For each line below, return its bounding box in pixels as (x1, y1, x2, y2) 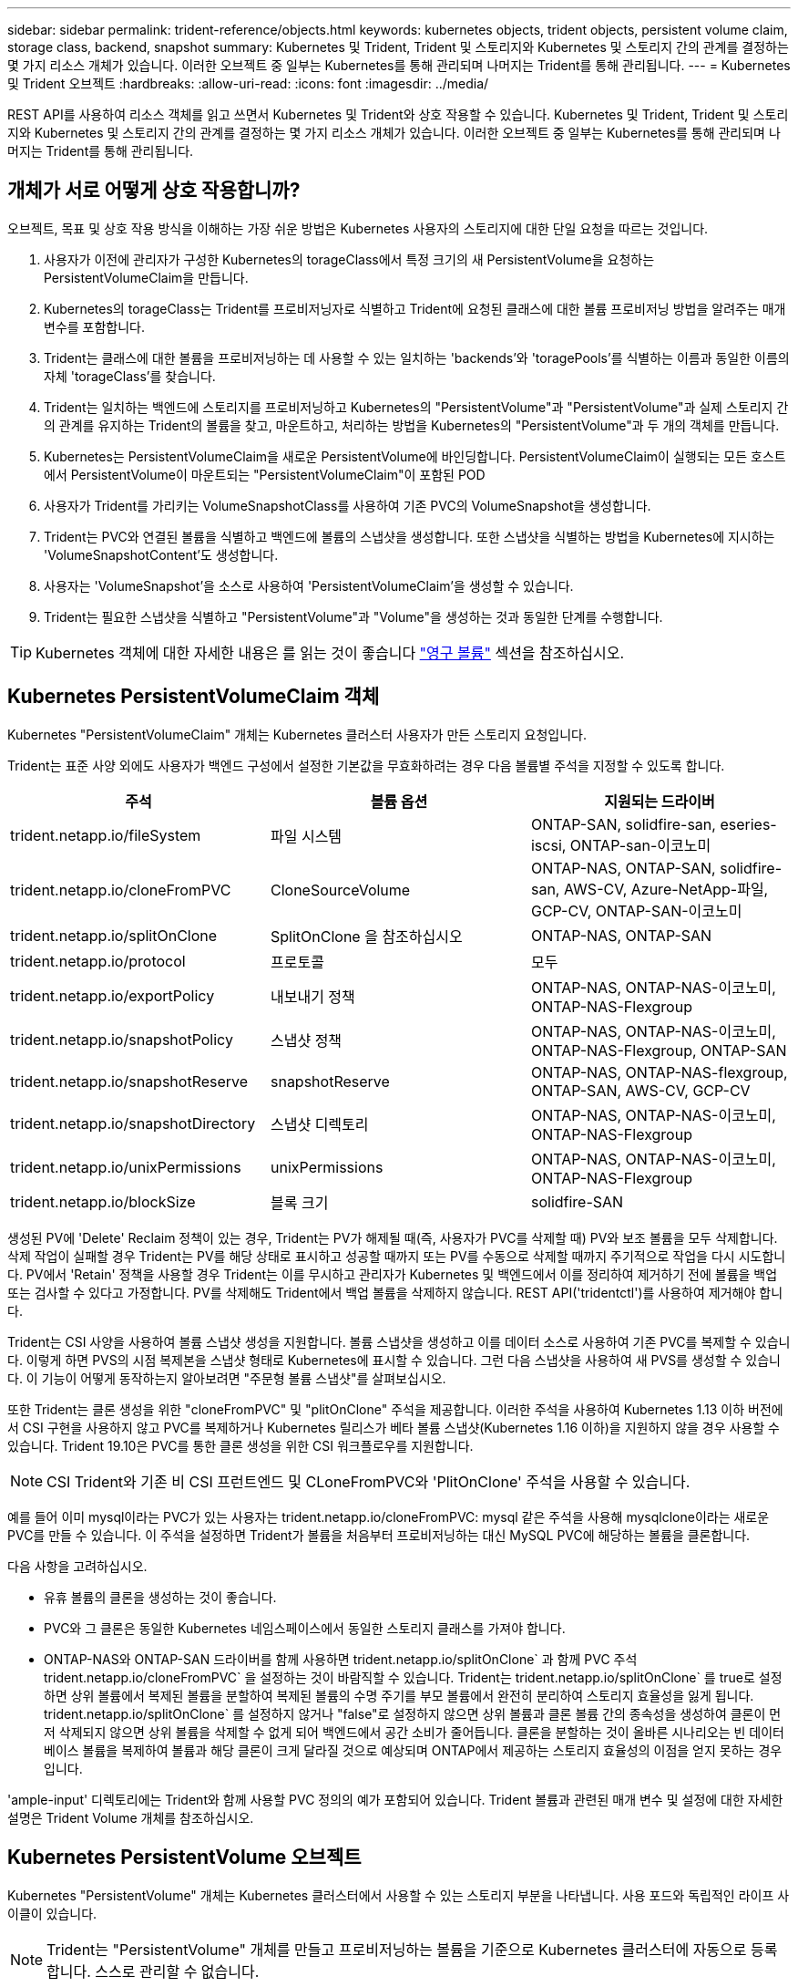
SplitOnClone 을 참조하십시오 (270, 926, 463, 946)
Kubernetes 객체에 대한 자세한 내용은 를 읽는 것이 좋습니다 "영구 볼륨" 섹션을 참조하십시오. (36, 643, 624, 662)
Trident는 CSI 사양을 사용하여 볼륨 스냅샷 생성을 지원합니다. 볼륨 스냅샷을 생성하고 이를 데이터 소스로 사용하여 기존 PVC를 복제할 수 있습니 (7, 1333, 791, 1350)
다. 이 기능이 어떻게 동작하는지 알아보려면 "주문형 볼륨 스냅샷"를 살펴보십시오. (7, 1370, 446, 1386)
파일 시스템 (270, 826, 343, 845)
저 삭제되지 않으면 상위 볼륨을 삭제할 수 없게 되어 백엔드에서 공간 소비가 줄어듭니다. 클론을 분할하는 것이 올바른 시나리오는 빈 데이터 (44, 1723, 785, 1740)
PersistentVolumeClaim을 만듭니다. (44, 269, 249, 285)
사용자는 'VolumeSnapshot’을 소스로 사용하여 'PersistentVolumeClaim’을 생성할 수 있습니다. (44, 577, 574, 594)
